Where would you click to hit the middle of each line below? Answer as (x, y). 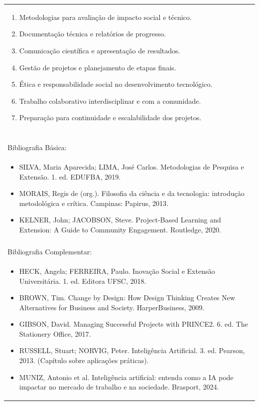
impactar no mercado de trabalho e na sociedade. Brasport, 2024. (119, 387)
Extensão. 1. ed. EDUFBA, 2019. (70, 176)
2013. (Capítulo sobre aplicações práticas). (84, 360)
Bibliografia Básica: (37, 147)
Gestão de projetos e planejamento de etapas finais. (98, 67)
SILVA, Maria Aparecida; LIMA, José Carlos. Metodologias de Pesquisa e (131, 167)
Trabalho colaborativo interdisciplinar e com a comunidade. (110, 101)
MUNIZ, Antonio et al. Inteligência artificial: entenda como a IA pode (126, 377)
